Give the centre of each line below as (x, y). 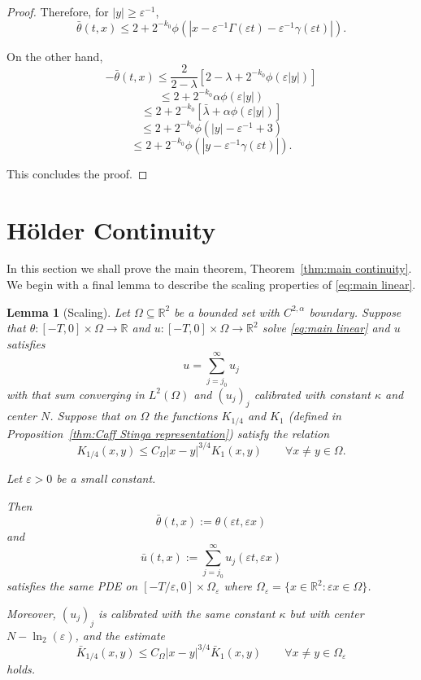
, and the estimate (120, 635)
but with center (327, 613)
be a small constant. (106, 478)
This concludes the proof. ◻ (77, 173)
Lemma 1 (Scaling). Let (68, 311)
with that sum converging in (76, 394)
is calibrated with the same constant (187, 613)
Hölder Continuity (111, 229)
